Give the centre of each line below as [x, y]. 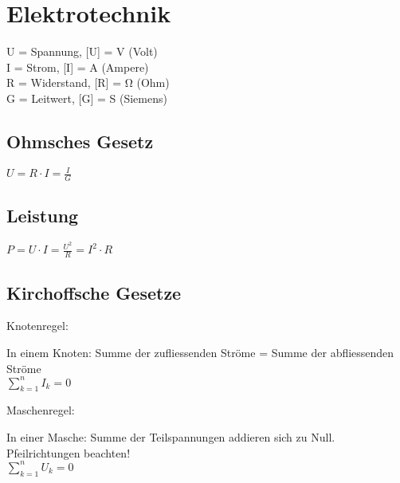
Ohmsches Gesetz [80, 141]
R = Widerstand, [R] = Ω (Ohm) [88, 82]
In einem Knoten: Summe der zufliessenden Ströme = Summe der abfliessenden [200, 352]
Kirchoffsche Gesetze [94, 292]
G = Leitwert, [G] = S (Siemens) [87, 98]
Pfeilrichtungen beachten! [69, 452]
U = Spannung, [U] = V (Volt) [82, 51]
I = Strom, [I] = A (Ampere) [78, 67]
